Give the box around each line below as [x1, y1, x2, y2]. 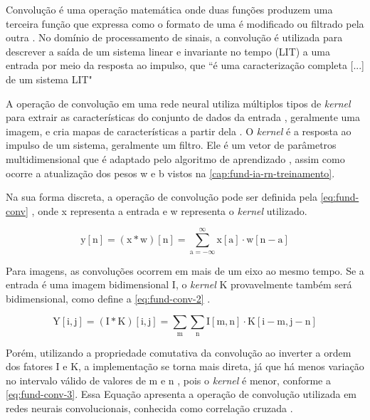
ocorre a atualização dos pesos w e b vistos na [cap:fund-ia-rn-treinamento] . [6, 165, 335, 180]
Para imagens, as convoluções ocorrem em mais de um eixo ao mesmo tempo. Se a [6, 263, 364, 278]
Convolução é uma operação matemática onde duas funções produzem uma [6, 2, 333, 16]
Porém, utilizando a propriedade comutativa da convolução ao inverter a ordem [6, 345, 351, 359]
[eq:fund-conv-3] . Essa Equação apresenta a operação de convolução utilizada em [6, 387, 357, 401]
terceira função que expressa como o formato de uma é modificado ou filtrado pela [6, 16, 364, 31]
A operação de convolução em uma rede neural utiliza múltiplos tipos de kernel [6, 95, 351, 110]
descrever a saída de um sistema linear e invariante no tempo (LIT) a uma [6, 43, 330, 58]
